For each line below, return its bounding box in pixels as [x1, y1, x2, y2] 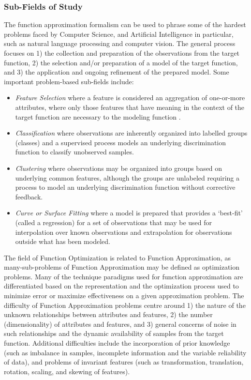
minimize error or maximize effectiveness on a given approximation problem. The [4, 290, 244, 301]
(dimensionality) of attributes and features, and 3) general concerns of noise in [4, 319, 236, 329]
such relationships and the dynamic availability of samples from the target [4, 328, 224, 338]
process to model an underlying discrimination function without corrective [15, 182, 236, 192]
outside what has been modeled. [15, 236, 110, 246]
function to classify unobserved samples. [15, 147, 134, 157]
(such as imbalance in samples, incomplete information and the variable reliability [4, 347, 247, 357]
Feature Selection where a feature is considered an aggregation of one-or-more [15, 92, 245, 103]
